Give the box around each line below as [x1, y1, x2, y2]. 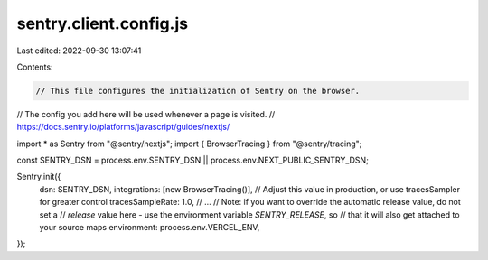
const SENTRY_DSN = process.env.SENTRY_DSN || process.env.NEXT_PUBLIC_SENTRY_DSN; [16, 154, 370, 166]
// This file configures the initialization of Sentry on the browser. [35, 86, 361, 96]
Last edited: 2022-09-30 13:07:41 [16, 45, 142, 56]
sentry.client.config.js [16, 14, 189, 33]
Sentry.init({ [16, 172, 61, 182]
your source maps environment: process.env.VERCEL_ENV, [39, 222, 260, 233]
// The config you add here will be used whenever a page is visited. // [16, 108, 276, 119]
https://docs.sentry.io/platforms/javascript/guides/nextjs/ [16, 122, 230, 133]
